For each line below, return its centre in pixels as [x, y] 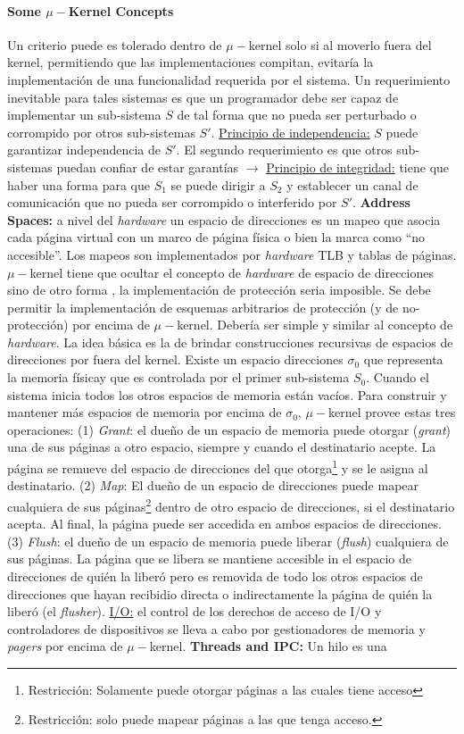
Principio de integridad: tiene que [358, 167]
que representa [403, 359]
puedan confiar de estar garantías [148, 167]
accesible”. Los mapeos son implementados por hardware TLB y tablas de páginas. [232, 254]
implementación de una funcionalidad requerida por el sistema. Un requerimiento [229, 79]
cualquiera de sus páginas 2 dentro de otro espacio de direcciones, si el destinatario [231, 505]
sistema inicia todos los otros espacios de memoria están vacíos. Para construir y [227, 394]
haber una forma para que [79, 184]
